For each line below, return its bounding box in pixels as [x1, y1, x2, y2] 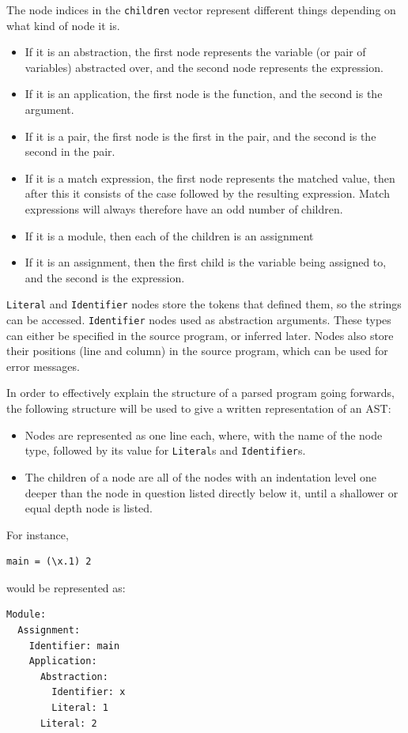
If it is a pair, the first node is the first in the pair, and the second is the [25, 127, 376, 144]
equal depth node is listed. [25, 500, 153, 516]
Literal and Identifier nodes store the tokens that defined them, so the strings [6, 296, 402, 312]
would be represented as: [6, 579, 126, 595]
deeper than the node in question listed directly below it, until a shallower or [25, 484, 399, 501]
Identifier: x [51, 686, 126, 698]
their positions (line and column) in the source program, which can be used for [6, 342, 388, 359]
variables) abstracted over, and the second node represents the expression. [25, 59, 383, 75]
